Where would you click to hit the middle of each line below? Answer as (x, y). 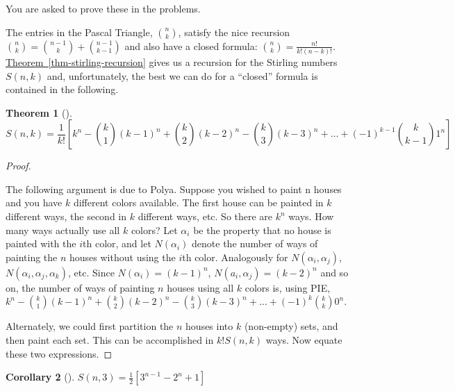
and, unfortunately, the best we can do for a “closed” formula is (182, 75)
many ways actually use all (63, 230)
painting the (32, 257)
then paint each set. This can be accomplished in (110, 340)
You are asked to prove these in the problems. (103, 8)
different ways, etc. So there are (205, 216)
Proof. (18, 166)
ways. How (311, 216)
